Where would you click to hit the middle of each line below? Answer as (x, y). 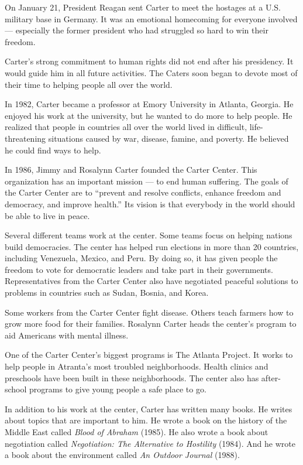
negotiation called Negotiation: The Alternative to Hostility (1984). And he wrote (150, 443)
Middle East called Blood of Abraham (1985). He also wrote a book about (137, 432)
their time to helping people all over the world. (89, 84)
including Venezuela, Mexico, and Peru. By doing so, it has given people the (141, 258)
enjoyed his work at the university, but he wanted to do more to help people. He (149, 115)
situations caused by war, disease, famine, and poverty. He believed (168, 138)
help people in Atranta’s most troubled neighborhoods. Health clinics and (137, 366)
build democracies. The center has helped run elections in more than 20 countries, (152, 246)
